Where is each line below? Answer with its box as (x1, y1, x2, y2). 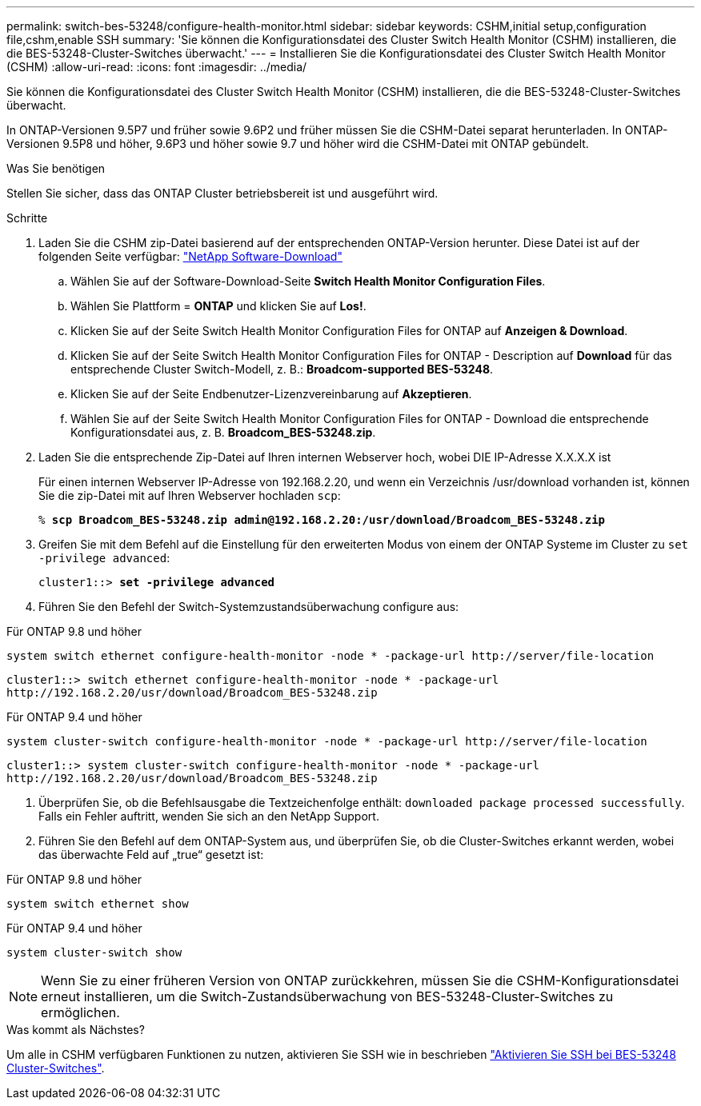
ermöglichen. (41, 1004, 120, 1020)
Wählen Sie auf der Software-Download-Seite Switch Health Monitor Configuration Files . (70, 274, 546, 288)
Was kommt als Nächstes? (6, 1023, 145, 1036)
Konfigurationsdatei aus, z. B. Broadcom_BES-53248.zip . (70, 425, 376, 439)
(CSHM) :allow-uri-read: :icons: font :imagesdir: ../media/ (6, 60, 307, 74)
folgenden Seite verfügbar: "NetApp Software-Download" (38, 250, 342, 263)
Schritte (6, 211, 48, 225)
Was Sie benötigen (6, 162, 106, 175)
